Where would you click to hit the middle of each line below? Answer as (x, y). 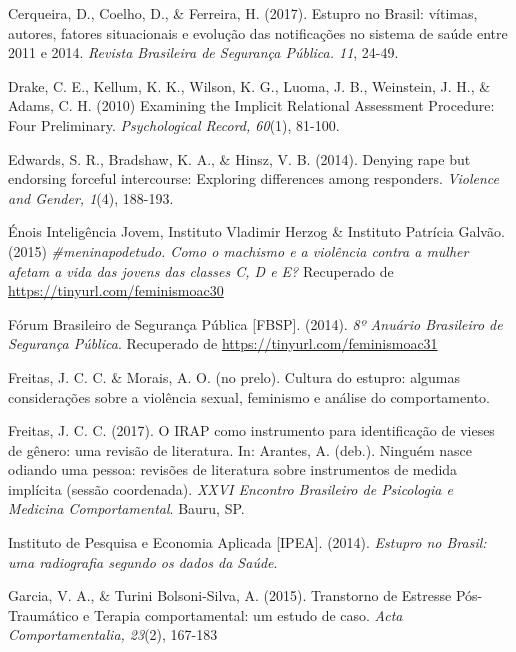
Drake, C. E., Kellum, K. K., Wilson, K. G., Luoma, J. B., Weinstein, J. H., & (249, 85)
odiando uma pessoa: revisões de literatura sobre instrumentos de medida (233, 469)
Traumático (43, 614)
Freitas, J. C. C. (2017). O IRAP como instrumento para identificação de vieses (251, 430)
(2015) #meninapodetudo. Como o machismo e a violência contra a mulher (238, 250)
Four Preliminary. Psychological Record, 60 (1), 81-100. (174, 124)
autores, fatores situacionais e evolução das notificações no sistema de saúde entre (258, 32)
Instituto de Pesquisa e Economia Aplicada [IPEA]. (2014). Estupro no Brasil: (247, 542)
